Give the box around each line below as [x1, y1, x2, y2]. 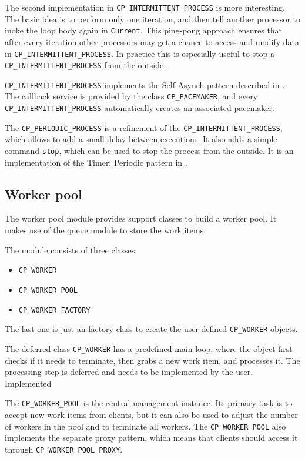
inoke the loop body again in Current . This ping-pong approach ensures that [5, 24, 283, 36]
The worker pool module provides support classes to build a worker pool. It [5, 212, 277, 225]
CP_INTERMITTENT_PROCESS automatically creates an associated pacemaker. [5, 102, 274, 114]
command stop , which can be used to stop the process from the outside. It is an [5, 145, 294, 157]
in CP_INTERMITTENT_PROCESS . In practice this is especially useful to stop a [5, 47, 275, 59]
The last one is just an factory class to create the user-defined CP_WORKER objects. [5, 323, 298, 335]
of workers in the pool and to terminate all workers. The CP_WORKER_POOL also [5, 420, 286, 432]
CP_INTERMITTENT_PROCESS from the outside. [5, 59, 166, 71]
